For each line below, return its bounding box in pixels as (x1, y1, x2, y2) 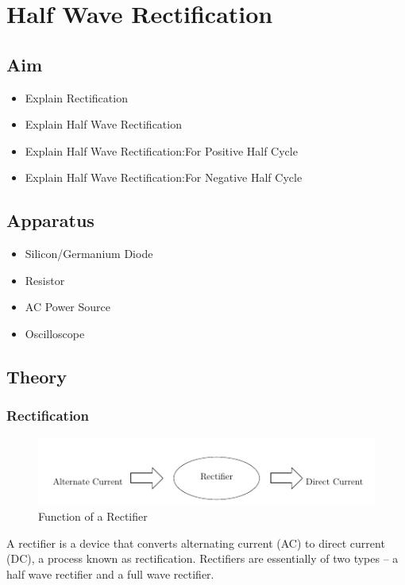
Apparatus (6, 208, 94, 233)
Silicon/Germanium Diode (25, 245, 153, 262)
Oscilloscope (25, 325, 85, 341)
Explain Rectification (25, 89, 128, 106)
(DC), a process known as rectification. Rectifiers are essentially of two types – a (6, 550, 399, 567)
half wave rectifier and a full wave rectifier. (6, 565, 214, 582)
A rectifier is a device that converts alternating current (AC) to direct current (6, 534, 385, 551)
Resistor (25, 271, 65, 288)
